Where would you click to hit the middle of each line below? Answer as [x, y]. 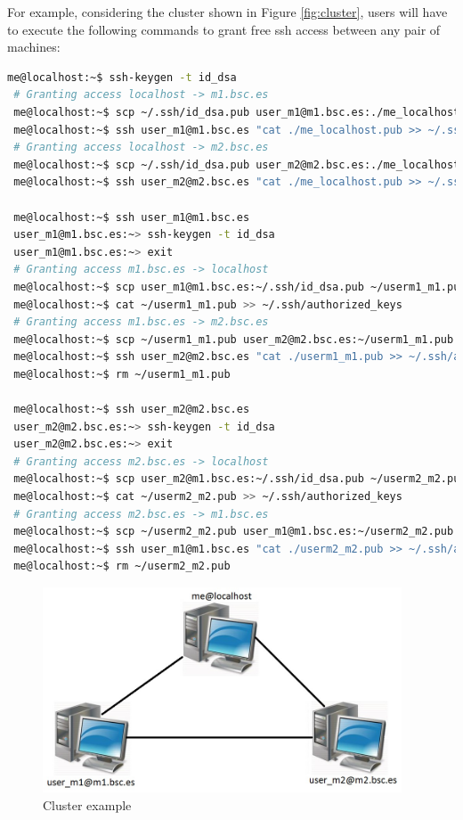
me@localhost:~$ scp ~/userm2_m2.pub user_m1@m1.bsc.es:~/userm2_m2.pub [234, 532]
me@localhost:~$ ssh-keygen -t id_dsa [122, 77]
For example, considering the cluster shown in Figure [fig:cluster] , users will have [227, 12]
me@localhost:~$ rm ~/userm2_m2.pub [122, 566]
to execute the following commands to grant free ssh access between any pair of [224, 29]
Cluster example [87, 804]
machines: [34, 47]
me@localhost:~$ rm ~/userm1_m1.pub [122, 374]
